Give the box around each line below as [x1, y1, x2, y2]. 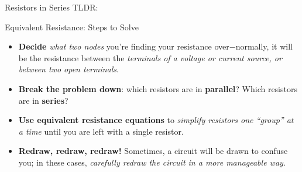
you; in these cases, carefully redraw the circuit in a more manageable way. [18, 156, 286, 168]
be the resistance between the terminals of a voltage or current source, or [18, 51, 282, 64]
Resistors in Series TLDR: [5, 1, 98, 13]
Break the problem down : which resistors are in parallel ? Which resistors [18, 82, 297, 94]
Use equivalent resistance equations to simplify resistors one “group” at [18, 114, 294, 126]
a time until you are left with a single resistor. [18, 125, 184, 137]
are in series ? [18, 94, 68, 106]
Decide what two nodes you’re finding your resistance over [18, 40, 229, 52]
